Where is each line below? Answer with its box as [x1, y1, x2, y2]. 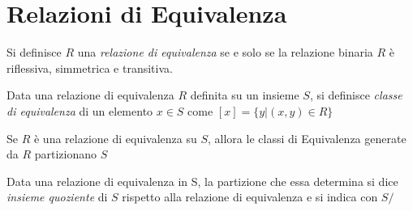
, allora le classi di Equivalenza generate [208, 129, 407, 146]
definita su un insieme [190, 87, 299, 103]
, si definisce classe [309, 87, 402, 103]
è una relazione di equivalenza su [33, 129, 197, 146]
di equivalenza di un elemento [6, 102, 153, 119]
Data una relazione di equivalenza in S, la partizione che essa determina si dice [6, 172, 398, 189]
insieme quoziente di [6, 188, 108, 205]
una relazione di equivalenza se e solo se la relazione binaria [77, 44, 373, 61]
